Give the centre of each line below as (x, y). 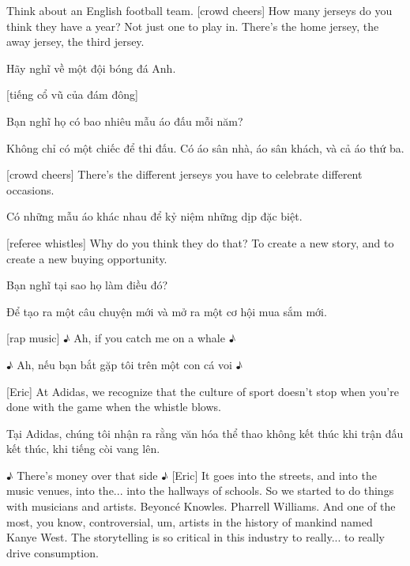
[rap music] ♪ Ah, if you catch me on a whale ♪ (121, 338)
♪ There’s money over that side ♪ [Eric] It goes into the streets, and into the (192, 475)
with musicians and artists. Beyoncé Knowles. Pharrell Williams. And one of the (201, 506)
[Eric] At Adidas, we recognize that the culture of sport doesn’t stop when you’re (203, 391)
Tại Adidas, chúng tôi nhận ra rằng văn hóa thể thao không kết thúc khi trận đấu (205, 433)
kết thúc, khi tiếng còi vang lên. (83, 449)
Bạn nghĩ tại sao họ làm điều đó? (87, 285)
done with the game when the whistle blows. (114, 407)
